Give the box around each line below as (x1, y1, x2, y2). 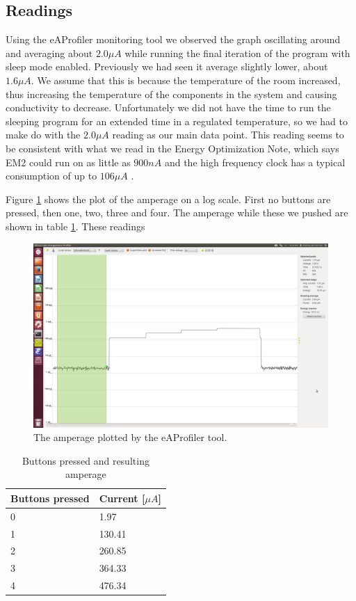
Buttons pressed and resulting (22, 453, 149, 467)
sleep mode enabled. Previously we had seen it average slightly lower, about (6, 59, 328, 74)
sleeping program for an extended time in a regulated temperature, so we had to (6, 113, 348, 128)
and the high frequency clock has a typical (164, 154, 346, 169)
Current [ (99, 490, 145, 505)
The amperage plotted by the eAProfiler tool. (33, 430, 227, 444)
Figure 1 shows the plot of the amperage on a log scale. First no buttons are (6, 191, 331, 206)
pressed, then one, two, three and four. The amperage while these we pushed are (6, 205, 348, 220)
